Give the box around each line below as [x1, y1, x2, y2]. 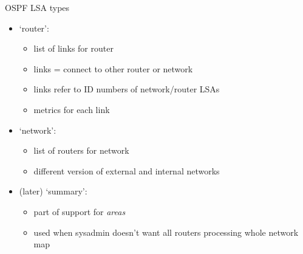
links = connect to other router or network [33, 62, 193, 75]
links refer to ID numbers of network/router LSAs [33, 83, 220, 95]
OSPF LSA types [5, 1, 70, 13]
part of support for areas [33, 205, 126, 218]
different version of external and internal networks [33, 164, 220, 177]
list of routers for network [33, 144, 129, 157]
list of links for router [33, 42, 114, 55]
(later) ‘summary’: [19, 185, 87, 197]
